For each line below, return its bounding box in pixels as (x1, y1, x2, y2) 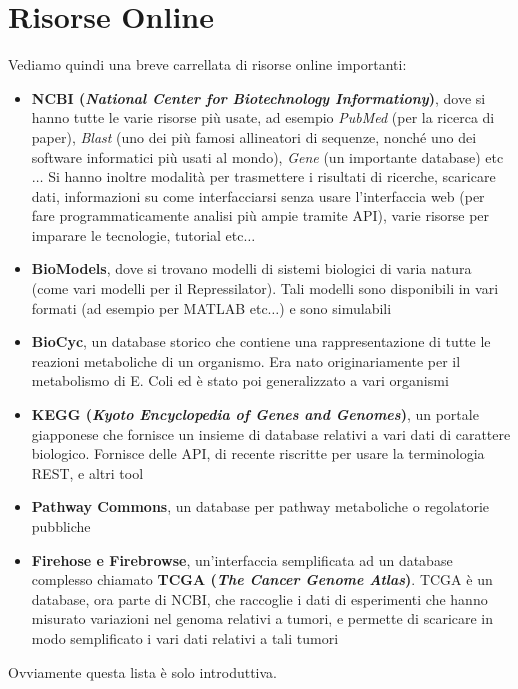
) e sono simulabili (279, 297, 392, 318)
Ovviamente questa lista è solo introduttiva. (8, 661, 277, 682)
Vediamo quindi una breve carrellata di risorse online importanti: (8, 54, 407, 75)
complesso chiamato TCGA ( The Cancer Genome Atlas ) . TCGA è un (31, 569, 493, 590)
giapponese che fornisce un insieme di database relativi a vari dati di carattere (31, 423, 511, 444)
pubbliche (31, 516, 91, 536)
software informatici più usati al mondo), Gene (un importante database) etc (31, 146, 504, 167)
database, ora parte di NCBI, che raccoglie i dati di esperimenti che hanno (31, 588, 488, 609)
